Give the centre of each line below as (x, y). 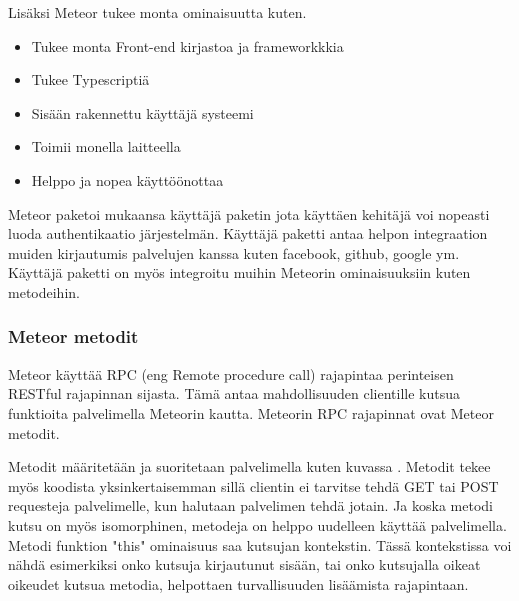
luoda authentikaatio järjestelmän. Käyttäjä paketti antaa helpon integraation (248, 233)
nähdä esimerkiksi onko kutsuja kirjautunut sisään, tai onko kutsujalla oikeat (244, 564)
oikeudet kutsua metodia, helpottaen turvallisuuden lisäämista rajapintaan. (238, 583)
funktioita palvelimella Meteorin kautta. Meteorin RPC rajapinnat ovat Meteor (251, 412)
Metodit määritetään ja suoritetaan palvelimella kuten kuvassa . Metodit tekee (249, 466)
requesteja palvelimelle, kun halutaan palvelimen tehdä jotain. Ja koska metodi (250, 505)
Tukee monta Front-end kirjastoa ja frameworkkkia (187, 45)
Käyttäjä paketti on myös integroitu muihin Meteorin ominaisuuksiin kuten (239, 272)
